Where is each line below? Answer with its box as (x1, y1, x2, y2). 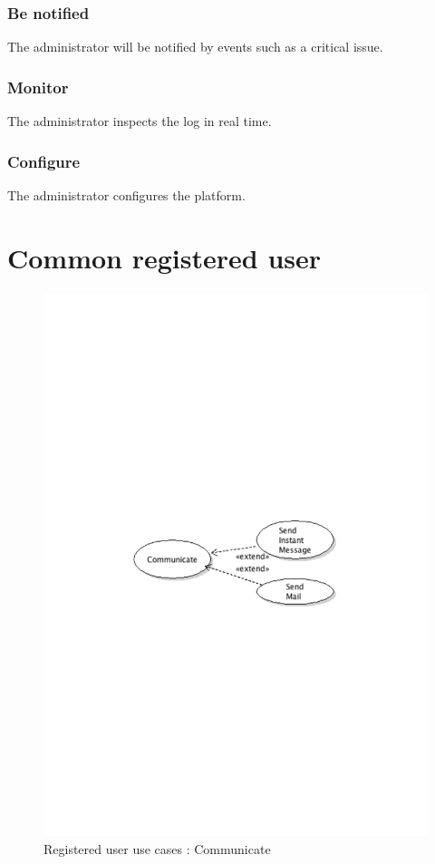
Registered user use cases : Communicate (43, 840, 271, 859)
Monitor (7, 75, 69, 98)
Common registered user (7, 238, 322, 276)
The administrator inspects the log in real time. (7, 112, 272, 131)
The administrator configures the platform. (7, 185, 246, 204)
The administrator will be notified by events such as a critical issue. (7, 37, 383, 56)
